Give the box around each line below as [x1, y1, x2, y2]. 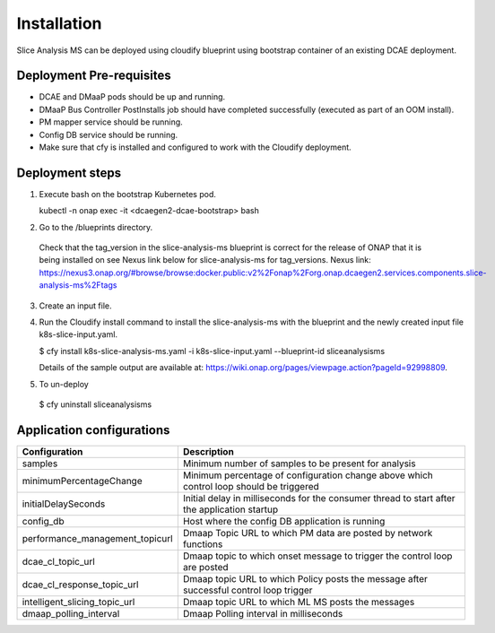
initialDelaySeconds [22, 498, 106, 510]
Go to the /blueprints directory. [39, 221, 153, 232]
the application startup [182, 503, 278, 516]
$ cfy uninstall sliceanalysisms [39, 399, 152, 410]
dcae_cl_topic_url [22, 555, 96, 568]
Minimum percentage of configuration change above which [182, 469, 434, 481]
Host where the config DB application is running [182, 515, 386, 527]
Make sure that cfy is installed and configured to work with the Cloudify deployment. [39, 142, 352, 152]
